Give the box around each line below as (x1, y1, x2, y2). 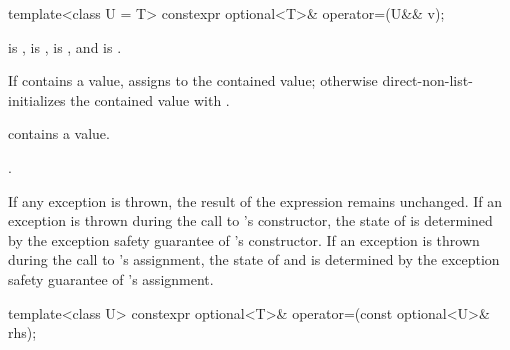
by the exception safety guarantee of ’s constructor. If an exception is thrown (8, 229, 480, 250)
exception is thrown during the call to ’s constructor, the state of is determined (8, 210, 493, 231)
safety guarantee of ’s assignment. (8, 268, 214, 289)
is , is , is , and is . (8, 36, 122, 57)
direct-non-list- (382, 70, 473, 91)
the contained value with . (70, 89, 230, 110)
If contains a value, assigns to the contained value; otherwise (8, 70, 378, 91)
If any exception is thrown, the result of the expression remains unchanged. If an (8, 190, 503, 211)
